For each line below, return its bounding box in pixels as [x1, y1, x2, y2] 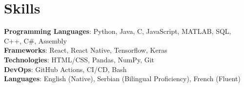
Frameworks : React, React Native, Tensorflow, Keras [4, 45, 167, 55]
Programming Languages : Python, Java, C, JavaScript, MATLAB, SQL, [4, 26, 231, 36]
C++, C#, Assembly [4, 35, 67, 45]
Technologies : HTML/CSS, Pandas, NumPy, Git [4, 54, 155, 64]
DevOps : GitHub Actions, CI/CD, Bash [4, 64, 127, 74]
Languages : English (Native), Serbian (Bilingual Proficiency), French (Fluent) [4, 73, 241, 84]
